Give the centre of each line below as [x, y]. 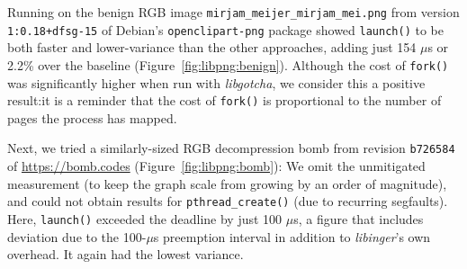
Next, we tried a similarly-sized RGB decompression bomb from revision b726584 [231, 148]
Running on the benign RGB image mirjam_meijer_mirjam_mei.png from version [233, 12]
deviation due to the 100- [77, 236]
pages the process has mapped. [92, 117]
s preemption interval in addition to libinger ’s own [292, 236]
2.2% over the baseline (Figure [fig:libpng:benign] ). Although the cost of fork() [228, 64]
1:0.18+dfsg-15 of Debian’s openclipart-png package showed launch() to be [225, 29]
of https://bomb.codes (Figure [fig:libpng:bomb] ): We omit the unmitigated [216, 166]
